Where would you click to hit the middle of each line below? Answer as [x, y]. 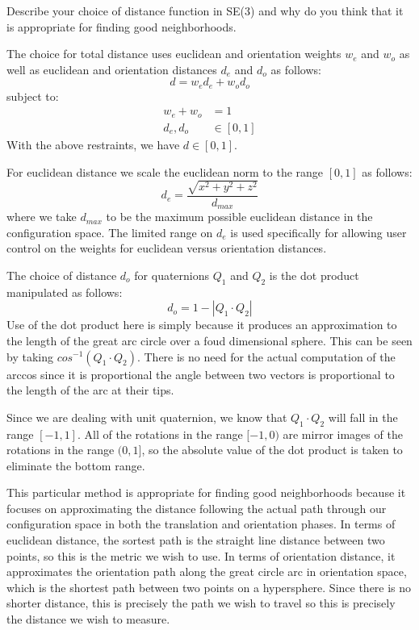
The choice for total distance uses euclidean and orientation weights [174, 54]
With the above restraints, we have [93, 144]
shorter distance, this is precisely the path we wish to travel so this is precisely [201, 603]
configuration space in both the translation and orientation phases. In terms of [201, 524]
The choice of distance [62, 275]
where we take [42, 217]
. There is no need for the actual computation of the [266, 356]
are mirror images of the [343, 434]
